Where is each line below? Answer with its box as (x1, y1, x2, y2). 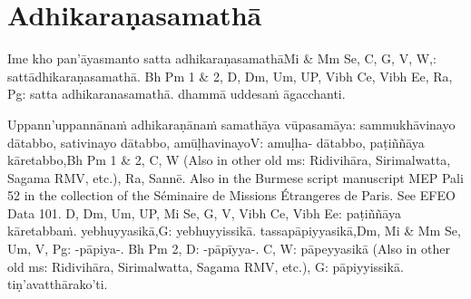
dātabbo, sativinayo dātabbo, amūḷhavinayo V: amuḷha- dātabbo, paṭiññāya (7, 132, 425, 151)
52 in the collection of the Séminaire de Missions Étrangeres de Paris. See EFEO (7, 186, 456, 205)
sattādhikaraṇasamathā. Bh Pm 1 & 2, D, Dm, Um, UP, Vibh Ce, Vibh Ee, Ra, (7, 66, 453, 85)
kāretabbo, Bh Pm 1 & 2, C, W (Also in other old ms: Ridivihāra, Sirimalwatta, (7, 150, 451, 169)
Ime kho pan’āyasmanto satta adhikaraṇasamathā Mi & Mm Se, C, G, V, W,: (7, 49, 437, 68)
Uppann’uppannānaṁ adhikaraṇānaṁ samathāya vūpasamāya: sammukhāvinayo (7, 114, 456, 133)
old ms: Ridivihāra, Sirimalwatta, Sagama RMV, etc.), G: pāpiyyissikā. (7, 256, 404, 275)
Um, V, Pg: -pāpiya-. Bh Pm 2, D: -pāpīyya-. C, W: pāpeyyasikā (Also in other (7, 239, 450, 258)
